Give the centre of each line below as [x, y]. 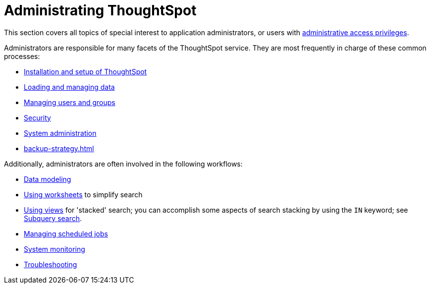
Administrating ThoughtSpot [100, 10]
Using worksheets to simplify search [83, 194]
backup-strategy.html [59, 148]
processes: [22, 56]
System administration [60, 133]
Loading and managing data [69, 87]
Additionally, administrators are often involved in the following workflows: [123, 164]
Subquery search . [53, 218]
